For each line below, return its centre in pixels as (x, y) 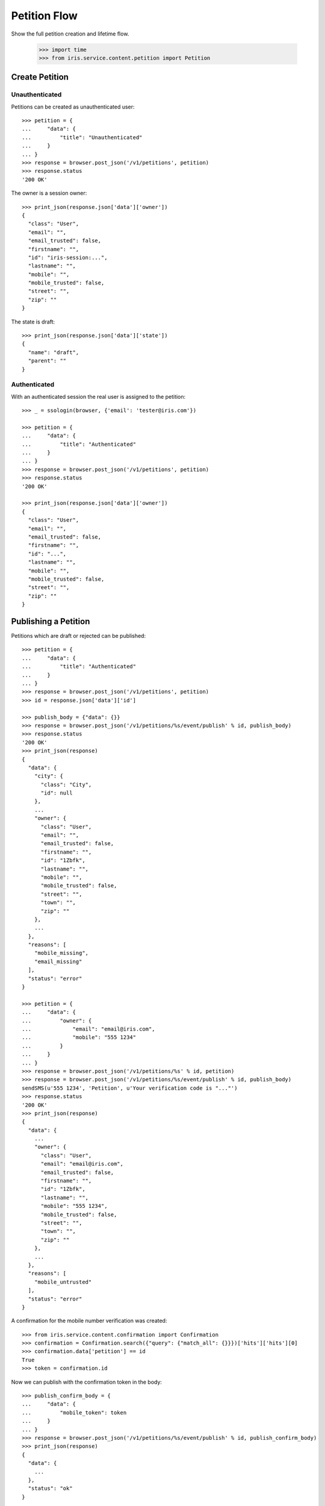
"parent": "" (47, 361)
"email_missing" (58, 961)
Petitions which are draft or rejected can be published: (79, 636)
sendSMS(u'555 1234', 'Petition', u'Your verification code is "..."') (130, 1088)
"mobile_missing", (61, 953)
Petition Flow (45, 16)
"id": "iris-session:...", (68, 257)
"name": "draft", (54, 352)
